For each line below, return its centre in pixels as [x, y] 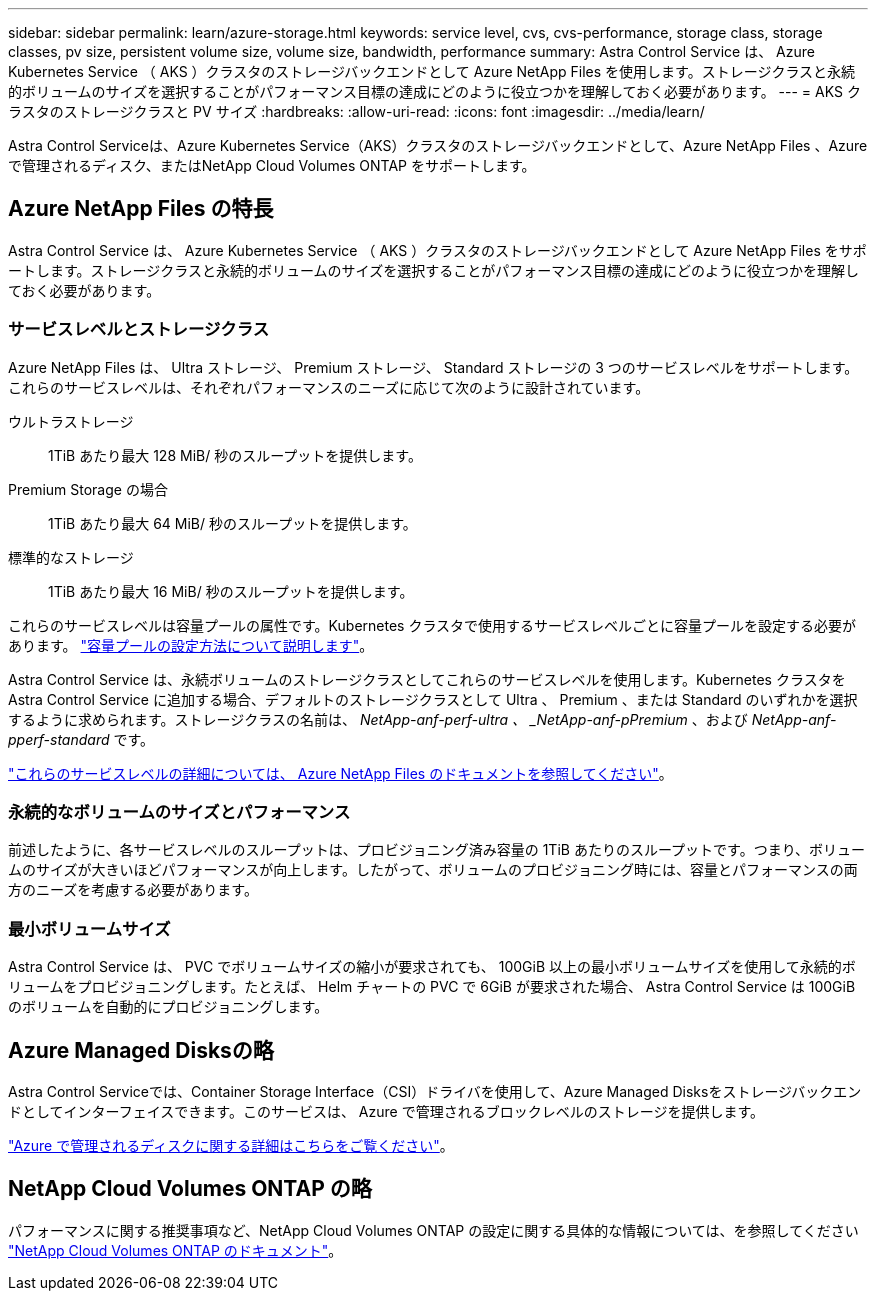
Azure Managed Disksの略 [141, 1050]
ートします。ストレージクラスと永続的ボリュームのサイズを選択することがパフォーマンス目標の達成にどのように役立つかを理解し [433, 270]
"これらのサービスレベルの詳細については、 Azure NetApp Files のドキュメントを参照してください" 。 [340, 773]
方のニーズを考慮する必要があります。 [133, 890]
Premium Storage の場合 [88, 489]
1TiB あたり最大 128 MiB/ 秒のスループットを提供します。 [235, 455]
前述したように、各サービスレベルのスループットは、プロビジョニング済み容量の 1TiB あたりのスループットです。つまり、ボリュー [437, 850]
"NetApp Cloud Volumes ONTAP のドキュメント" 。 [175, 1250]
